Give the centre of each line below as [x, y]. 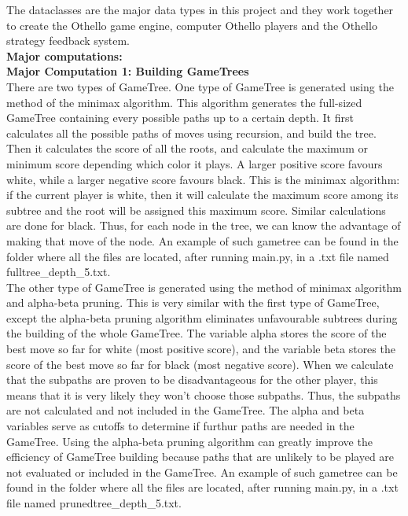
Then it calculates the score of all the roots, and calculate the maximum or [187, 148]
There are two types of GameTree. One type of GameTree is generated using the [200, 86]
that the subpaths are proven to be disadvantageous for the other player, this [192, 380]
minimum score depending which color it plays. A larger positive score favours [195, 163]
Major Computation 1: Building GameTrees [128, 71]
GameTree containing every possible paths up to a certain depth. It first [180, 118]
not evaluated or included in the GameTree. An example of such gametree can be [202, 472]
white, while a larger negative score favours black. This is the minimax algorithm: [203, 179]
